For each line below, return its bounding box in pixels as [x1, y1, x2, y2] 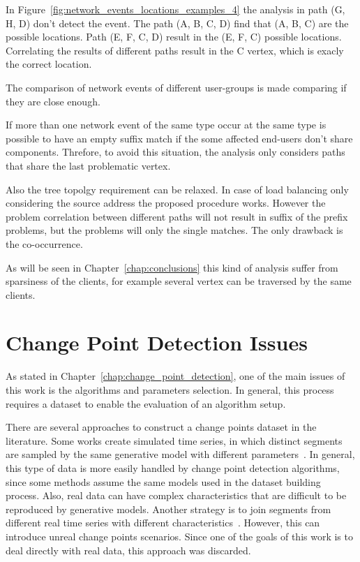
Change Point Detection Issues [6, 328, 308, 357]
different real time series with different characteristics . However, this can [6, 515, 320, 530]
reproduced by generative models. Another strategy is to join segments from [6, 501, 331, 516]
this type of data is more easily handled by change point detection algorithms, [6, 460, 340, 475]
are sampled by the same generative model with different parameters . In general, [6, 447, 355, 461]
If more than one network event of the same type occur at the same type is [6, 117, 327, 132]
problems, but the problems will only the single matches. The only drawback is [6, 223, 343, 237]
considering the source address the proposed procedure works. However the [6, 195, 326, 210]
